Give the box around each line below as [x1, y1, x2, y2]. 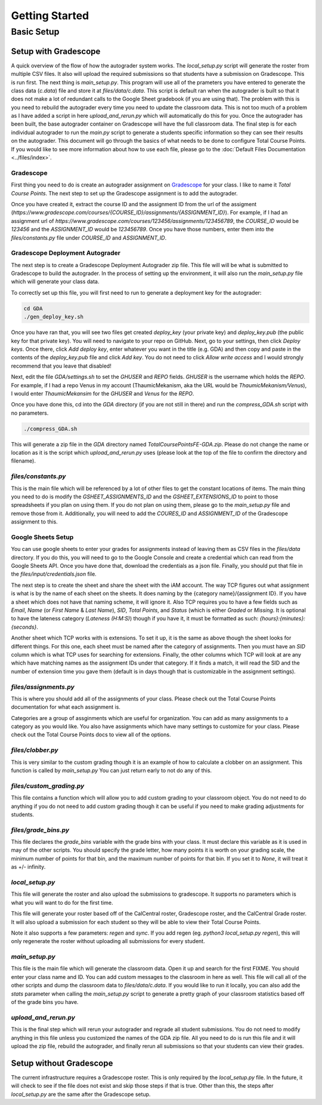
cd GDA [23, 305, 43, 312]
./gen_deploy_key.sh [23, 314, 83, 320]
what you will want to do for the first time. [11, 899, 113, 906]
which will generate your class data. [11, 278, 100, 285]
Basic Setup [11, 26, 60, 37]
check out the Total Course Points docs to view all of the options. [11, 731, 171, 738]
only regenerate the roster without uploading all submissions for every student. [11, 938, 205, 945]
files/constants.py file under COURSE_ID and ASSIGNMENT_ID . [11, 234, 167, 241]
